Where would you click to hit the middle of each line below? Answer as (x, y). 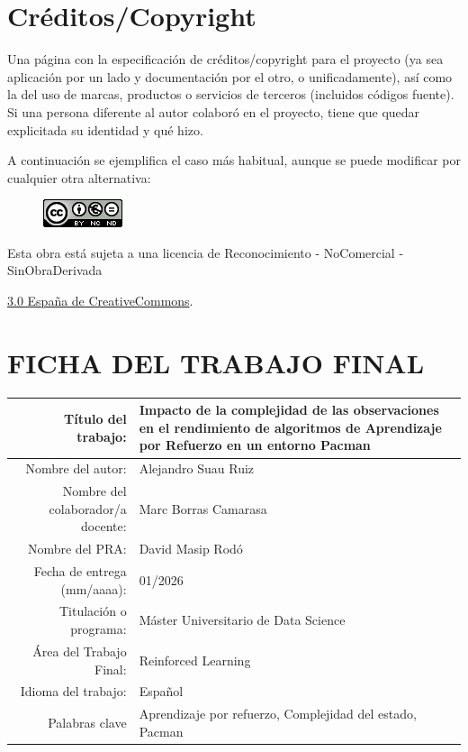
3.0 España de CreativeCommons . (100, 301)
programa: (99, 629)
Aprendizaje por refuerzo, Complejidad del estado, (278, 714)
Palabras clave (87, 722)
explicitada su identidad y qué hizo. (105, 129)
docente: (104, 526)
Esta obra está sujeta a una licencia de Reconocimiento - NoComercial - (206, 252)
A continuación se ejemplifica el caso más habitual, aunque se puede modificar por (234, 160)
